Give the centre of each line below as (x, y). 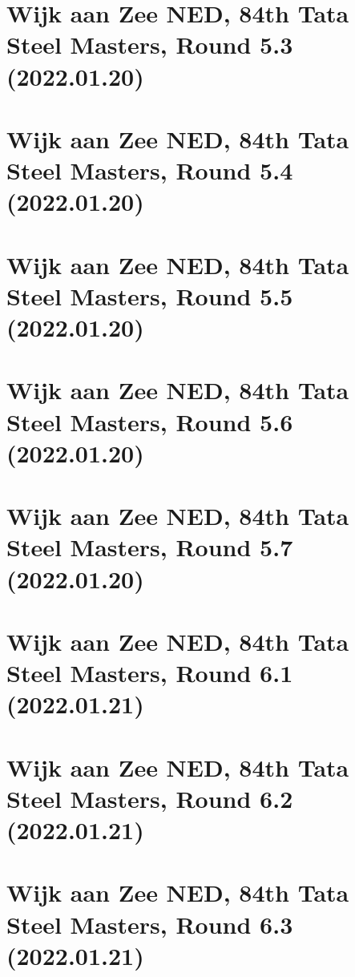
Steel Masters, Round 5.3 (150, 44)
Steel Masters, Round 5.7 (150, 547)
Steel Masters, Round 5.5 (150, 295)
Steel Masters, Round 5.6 (150, 421)
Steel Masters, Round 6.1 (150, 673)
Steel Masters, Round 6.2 (150, 798)
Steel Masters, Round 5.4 (150, 170)
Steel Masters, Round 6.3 (150, 924)
